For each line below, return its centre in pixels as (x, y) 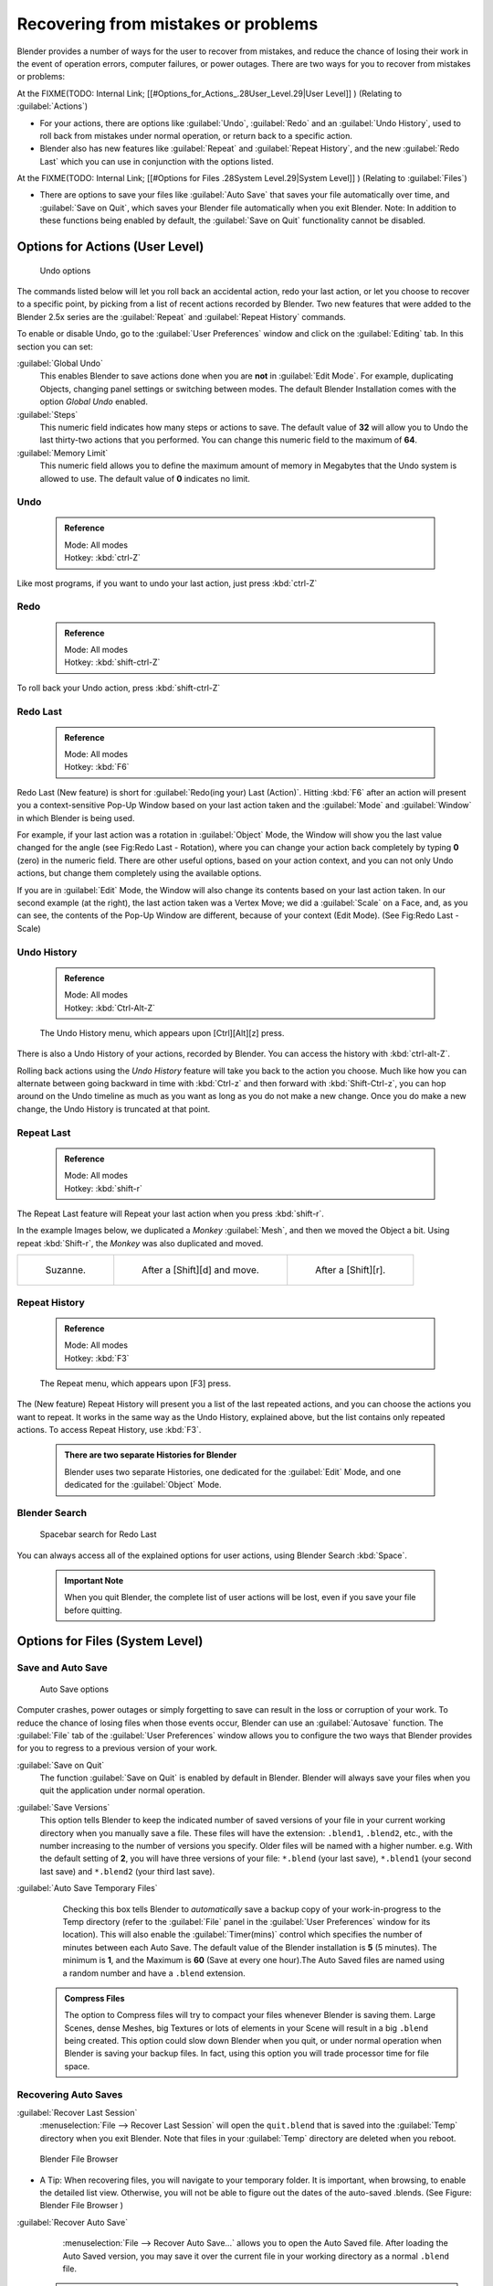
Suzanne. (66, 1270)
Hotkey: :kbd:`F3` (97, 1358)
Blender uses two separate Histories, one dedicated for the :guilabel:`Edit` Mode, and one (233, 1471)
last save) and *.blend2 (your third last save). (127, 1871)
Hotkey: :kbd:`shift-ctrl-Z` (112, 662)
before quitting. (93, 1610)
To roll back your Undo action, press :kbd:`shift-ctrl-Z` (119, 688)
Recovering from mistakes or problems (168, 24)
